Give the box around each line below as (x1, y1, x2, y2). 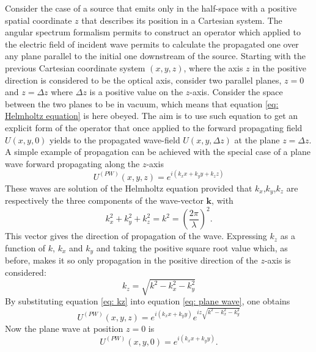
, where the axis (183, 61, 243, 74)
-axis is (264, 254, 291, 267)
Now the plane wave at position (5, 321, 123, 334)
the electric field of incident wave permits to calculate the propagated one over (5, 37, 299, 50)
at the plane (234, 133, 280, 146)
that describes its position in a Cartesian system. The (81, 13, 282, 26)
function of (5, 241, 46, 254)
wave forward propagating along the (5, 157, 140, 170)
